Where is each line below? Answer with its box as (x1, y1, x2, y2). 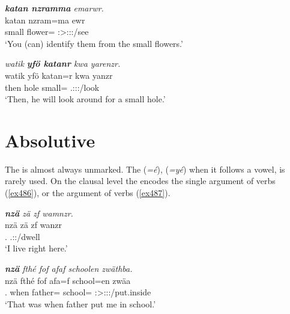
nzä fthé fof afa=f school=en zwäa (5, 274, 131, 286)
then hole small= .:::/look (5, 81, 100, 93)
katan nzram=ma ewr (5, 13, 85, 26)
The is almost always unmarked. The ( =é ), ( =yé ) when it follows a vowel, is (5, 162, 285, 175)
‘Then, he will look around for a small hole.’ (5, 93, 166, 105)
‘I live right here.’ (5, 242, 68, 254)
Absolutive (5, 128, 95, 152)
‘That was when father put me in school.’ (5, 297, 156, 310)
